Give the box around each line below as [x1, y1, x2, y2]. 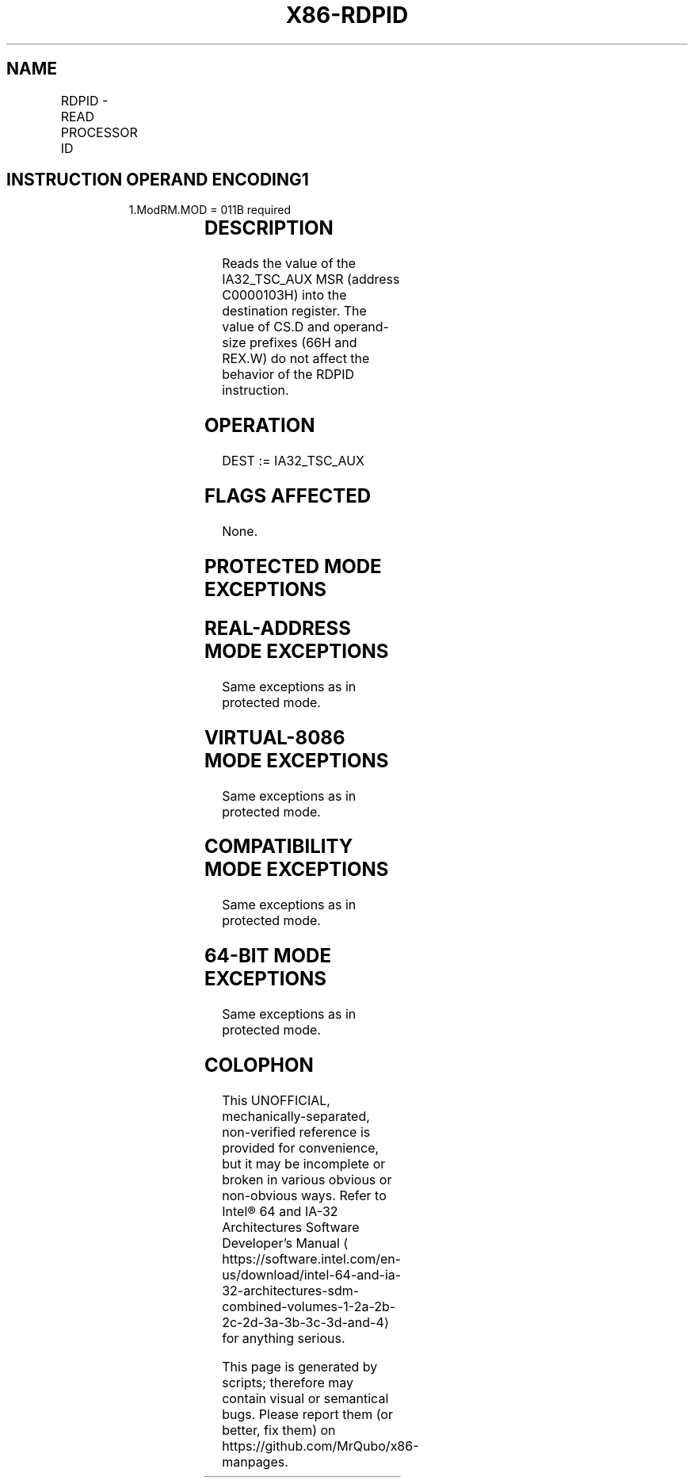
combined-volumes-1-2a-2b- [222, 1298, 396, 1314]
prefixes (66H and [249, 335, 357, 351]
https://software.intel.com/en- [222, 1250, 402, 1267]
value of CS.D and [222, 319, 330, 335]
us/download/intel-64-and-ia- [222, 1266, 402, 1283]
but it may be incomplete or [222, 1155, 386, 1172]
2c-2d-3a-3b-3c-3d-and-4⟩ [222, 1314, 389, 1330]
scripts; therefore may [222, 1374, 354, 1390]
